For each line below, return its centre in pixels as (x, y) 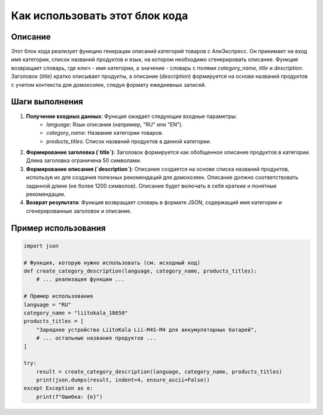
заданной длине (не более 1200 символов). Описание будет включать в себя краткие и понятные (151, 186)
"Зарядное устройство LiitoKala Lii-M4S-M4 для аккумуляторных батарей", (147, 330)
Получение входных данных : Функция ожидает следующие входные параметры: (132, 116)
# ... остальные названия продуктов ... (96, 338)
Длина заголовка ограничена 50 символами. (84, 160)
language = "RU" (48, 305)
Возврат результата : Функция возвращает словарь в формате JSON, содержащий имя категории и (154, 202)
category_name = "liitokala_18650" (76, 313)
